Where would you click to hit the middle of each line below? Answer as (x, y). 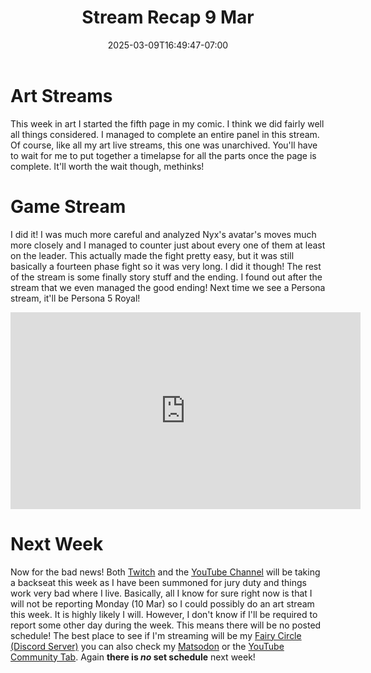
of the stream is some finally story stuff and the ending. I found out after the (166, 277)
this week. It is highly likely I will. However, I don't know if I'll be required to (164, 614)
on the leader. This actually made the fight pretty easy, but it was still (152, 255)
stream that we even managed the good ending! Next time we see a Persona (168, 287)
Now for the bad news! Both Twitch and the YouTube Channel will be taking (165, 572)
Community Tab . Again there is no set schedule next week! (133, 657)
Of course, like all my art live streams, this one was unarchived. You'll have (164, 145)
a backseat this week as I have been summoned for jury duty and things (158, 582)
